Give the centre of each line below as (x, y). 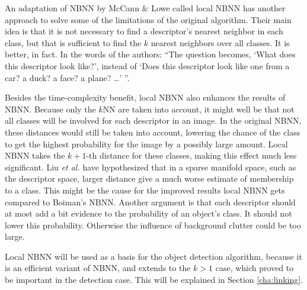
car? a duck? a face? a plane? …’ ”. (67, 77)
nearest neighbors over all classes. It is (220, 42)
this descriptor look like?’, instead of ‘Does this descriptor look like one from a (147, 65)
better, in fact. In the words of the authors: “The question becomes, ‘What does (150, 54)
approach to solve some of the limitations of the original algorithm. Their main (148, 19)
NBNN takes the (35, 155)
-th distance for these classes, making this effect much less (191, 155)
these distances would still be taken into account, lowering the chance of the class (153, 132)
